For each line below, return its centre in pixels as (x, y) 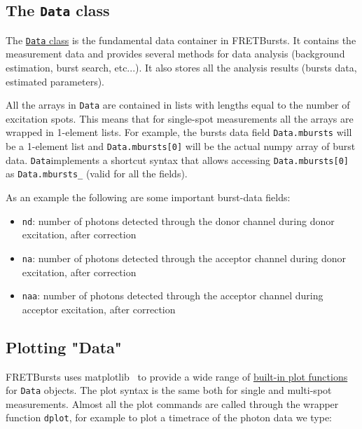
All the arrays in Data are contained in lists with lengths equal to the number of (178, 105)
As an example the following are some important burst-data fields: (148, 197)
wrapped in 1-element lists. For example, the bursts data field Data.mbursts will (179, 132)
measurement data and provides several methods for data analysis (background (175, 54)
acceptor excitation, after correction (99, 309)
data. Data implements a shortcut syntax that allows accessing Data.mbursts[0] (177, 159)
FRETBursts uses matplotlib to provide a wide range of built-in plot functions (177, 376)
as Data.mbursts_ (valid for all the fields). (97, 173)
